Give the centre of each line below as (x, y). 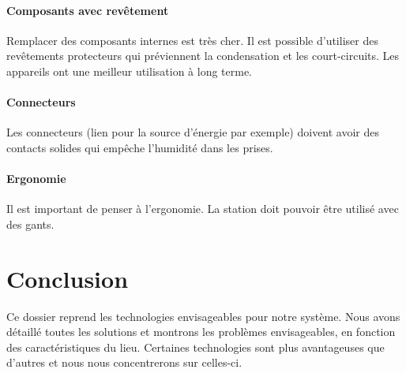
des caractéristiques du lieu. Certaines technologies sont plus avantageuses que (195, 347)
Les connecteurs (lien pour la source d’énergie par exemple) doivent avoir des (193, 132)
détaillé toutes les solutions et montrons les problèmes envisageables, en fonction (201, 332)
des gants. (30, 224)
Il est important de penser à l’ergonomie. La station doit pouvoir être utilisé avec (203, 209)
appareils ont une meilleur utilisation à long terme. (130, 71)
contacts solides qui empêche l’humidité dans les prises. (140, 147)
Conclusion (68, 278)
